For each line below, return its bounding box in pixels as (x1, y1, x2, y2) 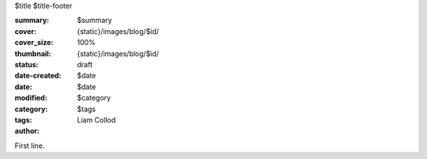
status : (14, 59, 39, 69)
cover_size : (14, 38, 54, 47)
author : (14, 127, 40, 136)
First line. (14, 141, 45, 150)
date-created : (14, 71, 62, 81)
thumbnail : (14, 48, 51, 59)
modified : (14, 93, 47, 103)
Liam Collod (77, 115, 116, 124)
